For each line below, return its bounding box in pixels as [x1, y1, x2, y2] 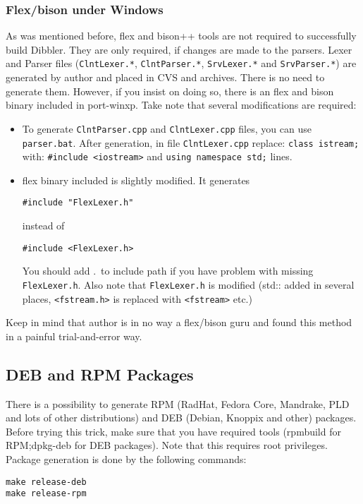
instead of [22, 218, 65, 233]
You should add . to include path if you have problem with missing [22, 263, 314, 278]
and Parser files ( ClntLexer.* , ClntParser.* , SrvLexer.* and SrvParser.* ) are [6, 56, 357, 71]
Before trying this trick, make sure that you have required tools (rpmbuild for [6, 424, 341, 438]
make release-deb [6, 476, 87, 487]
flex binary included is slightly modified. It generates [22, 172, 250, 187]
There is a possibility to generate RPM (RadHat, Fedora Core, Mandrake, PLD [6, 396, 350, 411]
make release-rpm [6, 488, 87, 499]
